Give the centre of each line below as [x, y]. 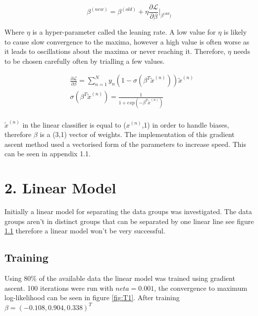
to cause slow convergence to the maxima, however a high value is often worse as [127, 41]
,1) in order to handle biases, [185, 124]
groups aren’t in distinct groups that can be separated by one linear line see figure [129, 221]
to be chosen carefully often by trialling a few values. [85, 61]
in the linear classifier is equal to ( [74, 124]
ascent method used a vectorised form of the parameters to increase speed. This [125, 144]
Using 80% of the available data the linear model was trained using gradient [120, 278]
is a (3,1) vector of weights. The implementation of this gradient [137, 134]
